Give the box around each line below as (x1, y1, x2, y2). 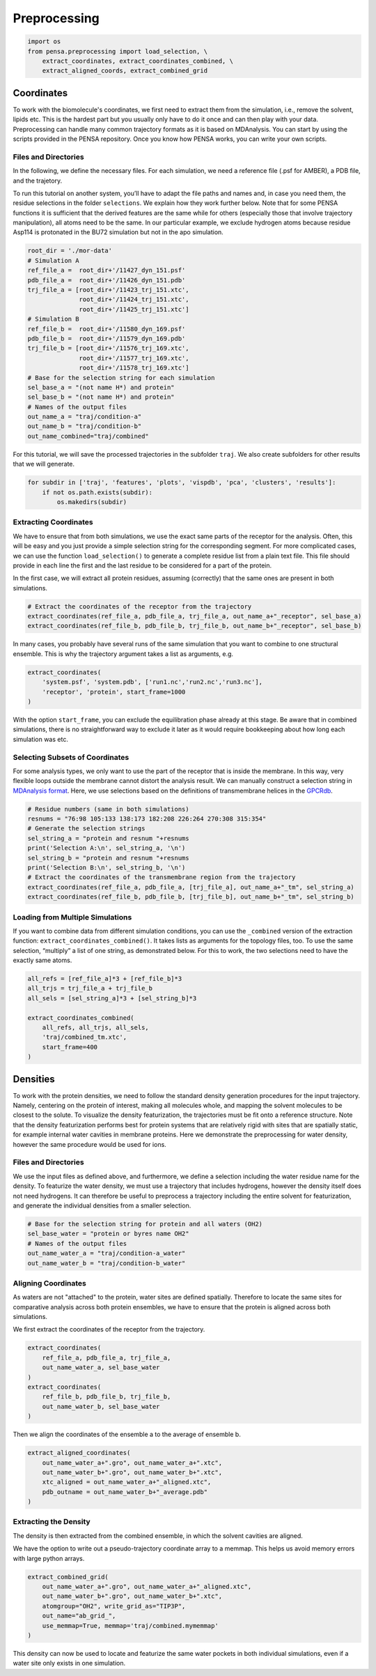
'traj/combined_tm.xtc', (42, 1033, 127, 1042)
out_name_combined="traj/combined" (27, 432, 149, 440)
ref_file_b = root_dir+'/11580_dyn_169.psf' (27, 325, 186, 333)
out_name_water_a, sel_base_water (42, 1364, 160, 1371)
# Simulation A (27, 257, 79, 264)
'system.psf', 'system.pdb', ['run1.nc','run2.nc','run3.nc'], (42, 678, 263, 686)
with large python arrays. (13, 1554, 85, 1562)
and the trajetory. (13, 176, 63, 185)
